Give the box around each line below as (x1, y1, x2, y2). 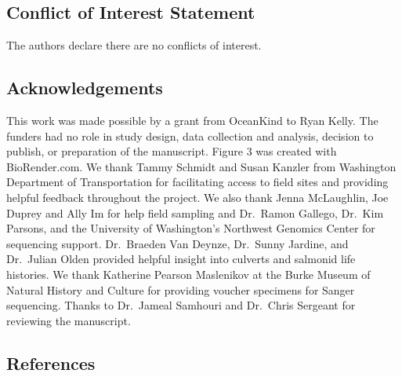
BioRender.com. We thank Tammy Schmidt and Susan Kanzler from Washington (6, 158, 397, 174)
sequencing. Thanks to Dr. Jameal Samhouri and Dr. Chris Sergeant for (6, 297, 356, 313)
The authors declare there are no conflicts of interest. (6, 37, 262, 53)
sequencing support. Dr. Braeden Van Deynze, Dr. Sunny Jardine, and (6, 235, 349, 251)
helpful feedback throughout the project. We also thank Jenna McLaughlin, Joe (6, 188, 389, 205)
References (6, 350, 96, 375)
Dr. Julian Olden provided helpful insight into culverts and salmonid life (6, 251, 356, 267)
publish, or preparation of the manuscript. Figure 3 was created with (6, 143, 337, 159)
